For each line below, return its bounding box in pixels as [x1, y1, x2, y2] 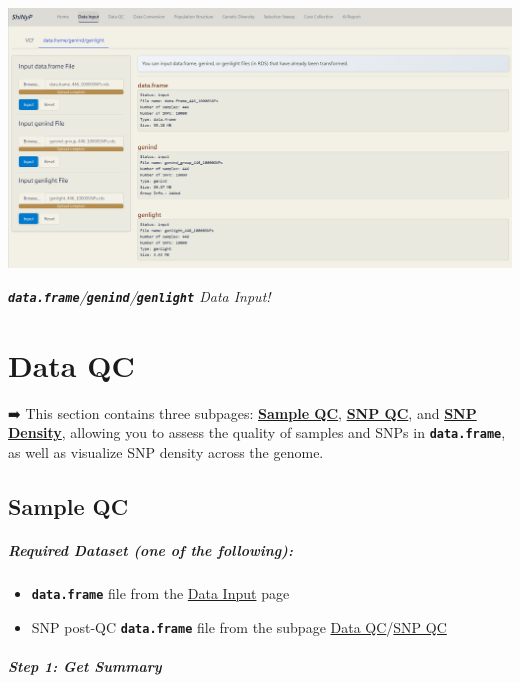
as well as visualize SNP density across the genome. [8, 441, 324, 462]
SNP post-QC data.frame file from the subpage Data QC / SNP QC [31, 616, 447, 637]
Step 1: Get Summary [8, 655, 162, 676]
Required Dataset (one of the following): [8, 539, 293, 560]
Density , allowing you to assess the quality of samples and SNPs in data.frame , [8, 422, 506, 443]
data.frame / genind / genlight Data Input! [8, 285, 271, 306]
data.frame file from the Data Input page [31, 582, 290, 603]
